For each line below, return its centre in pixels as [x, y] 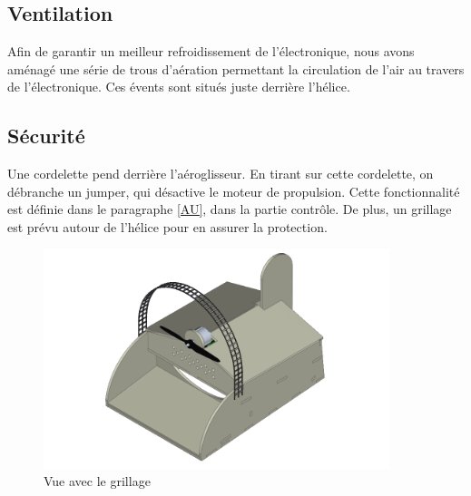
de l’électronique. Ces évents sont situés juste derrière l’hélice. [179, 87]
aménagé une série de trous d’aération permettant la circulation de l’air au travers [236, 68]
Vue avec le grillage [97, 481]
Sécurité [46, 136]
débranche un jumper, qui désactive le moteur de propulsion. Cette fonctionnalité [234, 191]
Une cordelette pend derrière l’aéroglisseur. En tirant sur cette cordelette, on [221, 174]
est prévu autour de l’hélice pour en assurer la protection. [167, 226]
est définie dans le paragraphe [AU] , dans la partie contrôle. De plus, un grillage [230, 209]
